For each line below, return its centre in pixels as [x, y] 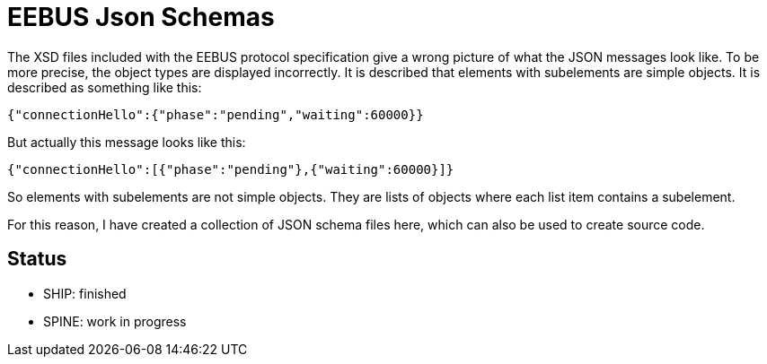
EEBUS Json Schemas [141, 17]
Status [37, 259]
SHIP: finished [85, 293]
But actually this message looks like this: [127, 142]
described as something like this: [105, 87]
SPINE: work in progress [115, 321]
